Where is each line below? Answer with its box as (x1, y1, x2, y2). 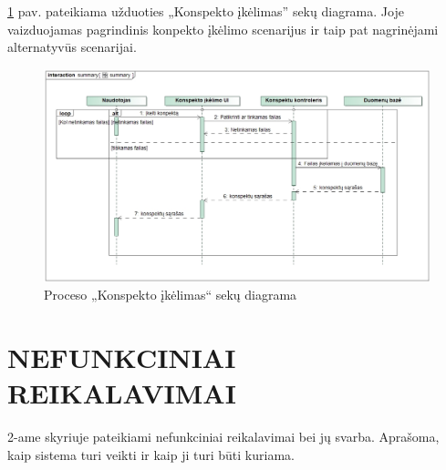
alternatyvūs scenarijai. (7, 37, 137, 56)
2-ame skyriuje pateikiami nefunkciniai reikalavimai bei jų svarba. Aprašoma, (7, 427, 440, 446)
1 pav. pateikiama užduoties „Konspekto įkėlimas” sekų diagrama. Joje (7, 2, 404, 20)
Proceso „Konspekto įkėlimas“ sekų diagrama (44, 285, 297, 304)
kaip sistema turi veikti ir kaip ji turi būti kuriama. (7, 444, 295, 464)
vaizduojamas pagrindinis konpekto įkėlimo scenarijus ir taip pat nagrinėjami (7, 19, 439, 38)
